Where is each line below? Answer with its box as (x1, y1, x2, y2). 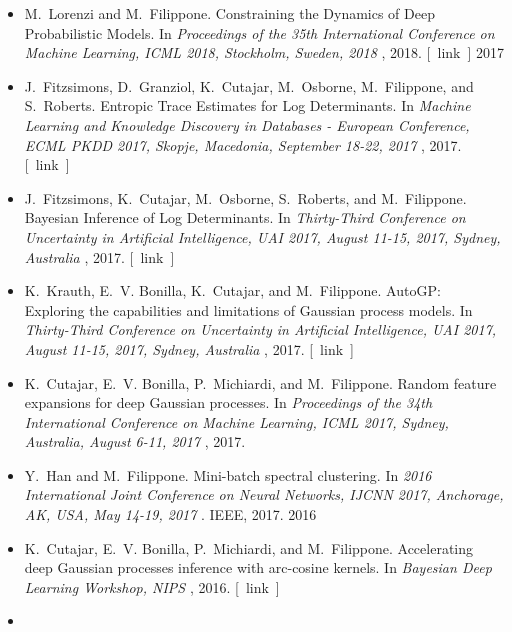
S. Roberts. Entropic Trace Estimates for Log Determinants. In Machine (24, 95, 471, 116)
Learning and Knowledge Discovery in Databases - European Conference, (24, 114, 470, 135)
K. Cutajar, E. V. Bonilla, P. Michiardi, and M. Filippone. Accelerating (24, 537, 474, 558)
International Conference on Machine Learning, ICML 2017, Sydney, (24, 411, 449, 432)
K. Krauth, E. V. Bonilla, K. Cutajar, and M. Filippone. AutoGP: (24, 280, 441, 301)
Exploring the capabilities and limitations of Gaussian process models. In (24, 299, 473, 320)
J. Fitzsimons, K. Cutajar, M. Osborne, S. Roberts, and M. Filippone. (24, 187, 467, 208)
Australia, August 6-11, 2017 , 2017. (24, 431, 246, 452)
